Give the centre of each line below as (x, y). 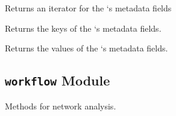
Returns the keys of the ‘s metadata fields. (83, 28)
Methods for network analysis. (61, 106)
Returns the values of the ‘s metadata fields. (86, 48)
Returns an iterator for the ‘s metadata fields (88, 8)
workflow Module (58, 80)
